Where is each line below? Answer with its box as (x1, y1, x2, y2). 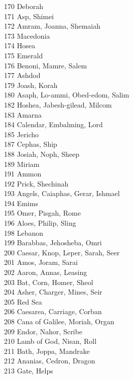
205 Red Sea (4, 296, 42, 307)
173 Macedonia (4, 30, 50, 41)
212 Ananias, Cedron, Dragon (4, 355, 95, 366)
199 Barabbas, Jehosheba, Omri (4, 237, 102, 248)
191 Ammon (4, 168, 42, 179)
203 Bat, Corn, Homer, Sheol (4, 276, 93, 287)
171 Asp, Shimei (4, 11, 54, 21)
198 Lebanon (4, 227, 43, 238)
